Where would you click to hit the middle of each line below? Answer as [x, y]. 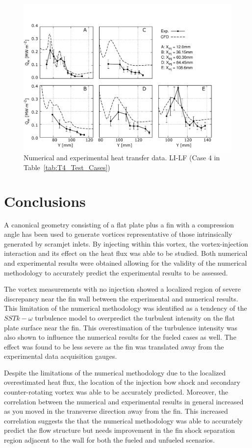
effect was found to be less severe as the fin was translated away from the [114, 346]
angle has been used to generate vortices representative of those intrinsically [118, 234]
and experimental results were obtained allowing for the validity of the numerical [126, 262]
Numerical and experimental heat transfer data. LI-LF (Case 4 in [122, 158]
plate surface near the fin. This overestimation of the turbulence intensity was [121, 327]
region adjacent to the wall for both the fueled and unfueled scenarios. [110, 440]
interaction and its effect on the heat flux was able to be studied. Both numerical [126, 253]
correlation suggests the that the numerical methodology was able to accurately [123, 420]
